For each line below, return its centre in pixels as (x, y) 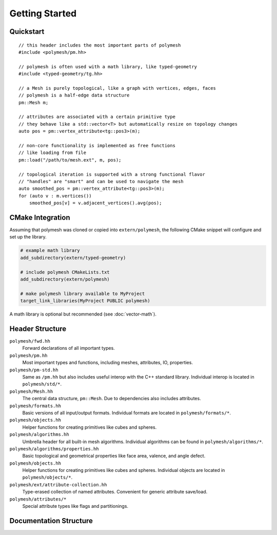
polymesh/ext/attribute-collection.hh (58, 484)
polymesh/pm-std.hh (34, 370)
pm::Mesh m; (34, 102)
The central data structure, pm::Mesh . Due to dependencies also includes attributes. (112, 399)
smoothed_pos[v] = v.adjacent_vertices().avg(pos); (95, 203)
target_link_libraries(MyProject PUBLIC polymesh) (85, 301)
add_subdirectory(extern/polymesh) (65, 279)
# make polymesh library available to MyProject (83, 293)
